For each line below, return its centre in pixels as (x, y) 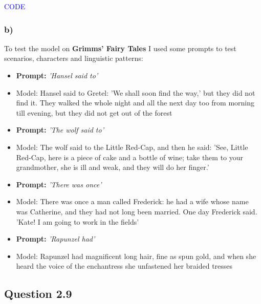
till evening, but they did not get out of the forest (94, 112)
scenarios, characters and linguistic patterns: (74, 58)
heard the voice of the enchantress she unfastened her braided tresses (124, 266)
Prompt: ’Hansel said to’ (57, 75)
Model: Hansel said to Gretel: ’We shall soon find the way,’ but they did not (136, 92)
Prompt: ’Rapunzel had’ (56, 239)
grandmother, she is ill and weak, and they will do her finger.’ (113, 167)
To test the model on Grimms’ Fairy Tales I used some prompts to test (120, 48)
